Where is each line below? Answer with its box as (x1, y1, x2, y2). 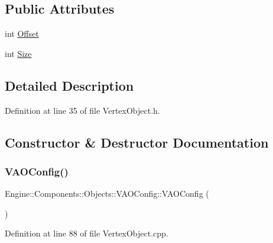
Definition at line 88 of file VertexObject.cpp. (5, 227, 168, 239)
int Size (5, 47, 32, 59)
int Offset (5, 27, 39, 40)
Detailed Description (5, 76, 134, 94)
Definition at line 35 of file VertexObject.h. (5, 104, 160, 116)
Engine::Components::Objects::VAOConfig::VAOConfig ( (5, 187, 209, 200)
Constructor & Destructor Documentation (5, 133, 269, 151)
